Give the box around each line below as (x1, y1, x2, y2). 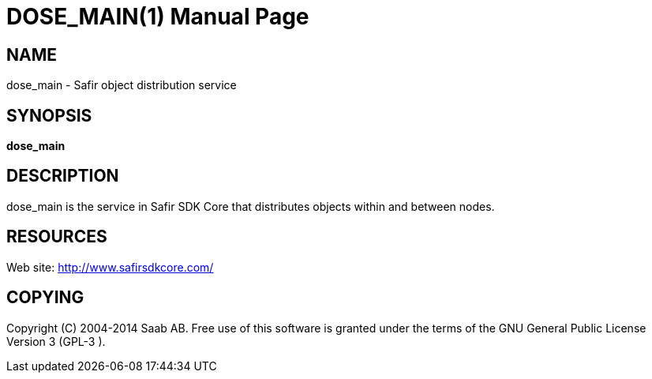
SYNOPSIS (6, 105, 92, 126)
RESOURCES (6, 227, 107, 247)
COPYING (6, 287, 84, 308)
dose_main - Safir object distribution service (6, 78, 237, 92)
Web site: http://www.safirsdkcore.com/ (6, 260, 214, 274)
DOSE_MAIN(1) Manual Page (6, 3, 309, 30)
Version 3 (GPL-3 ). (6, 334, 106, 348)
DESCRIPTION (6, 166, 119, 186)
